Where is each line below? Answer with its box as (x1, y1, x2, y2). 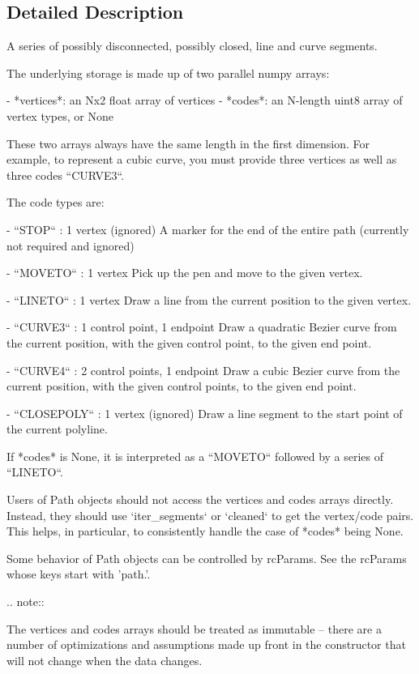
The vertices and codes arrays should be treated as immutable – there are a (6, 620, 382, 637)
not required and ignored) (6, 237, 135, 254)
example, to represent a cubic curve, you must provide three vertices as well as (6, 151, 397, 168)
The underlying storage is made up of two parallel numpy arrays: (6, 64, 330, 81)
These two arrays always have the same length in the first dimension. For (6, 134, 370, 151)
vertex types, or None (6, 107, 113, 124)
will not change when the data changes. (6, 651, 203, 668)
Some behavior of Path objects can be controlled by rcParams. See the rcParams (6, 549, 407, 566)
